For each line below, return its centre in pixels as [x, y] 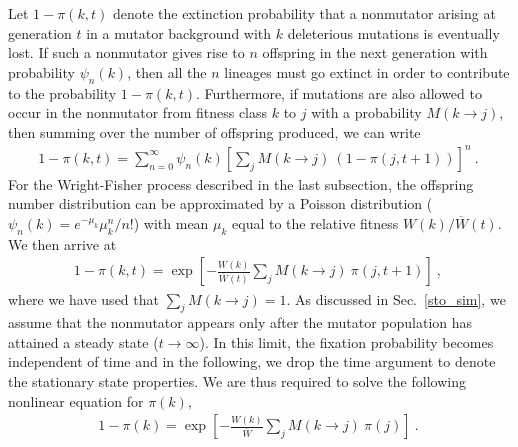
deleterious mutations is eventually [393, 32]
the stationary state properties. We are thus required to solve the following [237, 381]
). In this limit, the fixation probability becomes [346, 341]
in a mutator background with [179, 32]
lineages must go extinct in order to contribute [367, 71]
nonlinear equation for [76, 400]
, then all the [167, 71]
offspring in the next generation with [375, 52]
